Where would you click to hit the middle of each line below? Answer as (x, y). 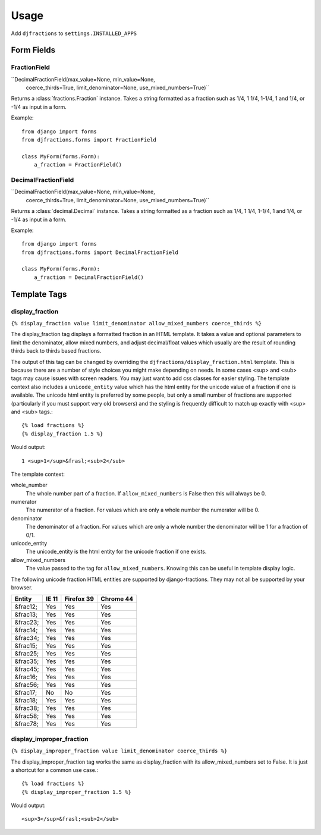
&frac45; (27, 669)
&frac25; (27, 654)
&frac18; (26, 701)
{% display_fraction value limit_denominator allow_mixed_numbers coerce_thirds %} (136, 324)
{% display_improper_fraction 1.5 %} (77, 792)
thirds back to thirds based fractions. (56, 351)
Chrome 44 (117, 599)
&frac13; (26, 614)
